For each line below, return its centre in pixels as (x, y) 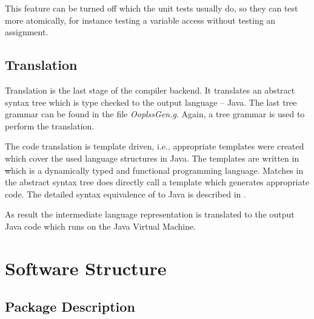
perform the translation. (50, 125)
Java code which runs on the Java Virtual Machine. (101, 226)
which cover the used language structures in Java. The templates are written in (152, 158)
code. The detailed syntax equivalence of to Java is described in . (125, 194)
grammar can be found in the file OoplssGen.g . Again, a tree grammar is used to (155, 114)
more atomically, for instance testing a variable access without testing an (140, 20)
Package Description (70, 307)
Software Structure (86, 268)
